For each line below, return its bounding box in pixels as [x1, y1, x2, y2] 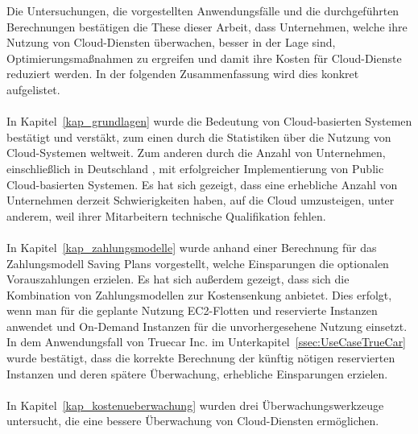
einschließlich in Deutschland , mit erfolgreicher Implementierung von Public [6, 159, 384, 176]
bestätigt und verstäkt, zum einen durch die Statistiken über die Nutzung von [6, 128, 391, 145]
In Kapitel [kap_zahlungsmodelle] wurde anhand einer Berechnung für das [6, 238, 377, 255]
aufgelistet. [6, 81, 60, 97]
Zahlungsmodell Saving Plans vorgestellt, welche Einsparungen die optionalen [6, 254, 389, 271]
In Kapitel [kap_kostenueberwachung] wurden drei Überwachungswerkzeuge [6, 396, 384, 413]
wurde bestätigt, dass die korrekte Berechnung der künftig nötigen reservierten [6, 349, 395, 366]
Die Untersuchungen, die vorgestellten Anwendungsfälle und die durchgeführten [6, 2, 399, 19]
